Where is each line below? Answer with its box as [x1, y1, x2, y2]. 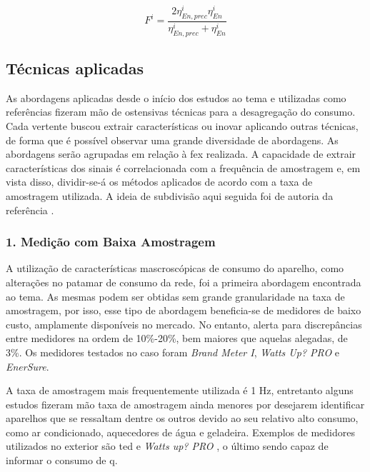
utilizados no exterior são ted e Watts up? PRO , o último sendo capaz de [6, 438, 329, 453]
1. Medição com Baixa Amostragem [6, 233, 216, 251]
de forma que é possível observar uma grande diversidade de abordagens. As [6, 132, 339, 147]
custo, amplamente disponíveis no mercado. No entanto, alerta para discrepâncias [6, 316, 362, 331]
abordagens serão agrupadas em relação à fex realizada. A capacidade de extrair [6, 146, 356, 161]
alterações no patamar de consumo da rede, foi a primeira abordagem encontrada [6, 274, 361, 289]
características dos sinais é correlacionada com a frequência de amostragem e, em [6, 160, 361, 175]
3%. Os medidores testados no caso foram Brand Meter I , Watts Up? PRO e [6, 344, 340, 359]
